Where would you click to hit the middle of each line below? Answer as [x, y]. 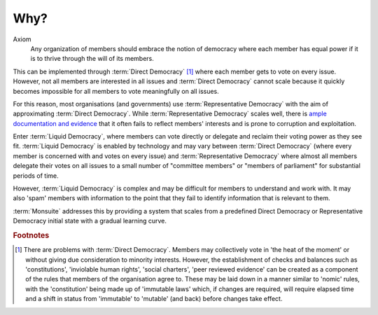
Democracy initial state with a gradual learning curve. [90, 221]
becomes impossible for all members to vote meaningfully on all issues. [116, 91]
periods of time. [36, 176]
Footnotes [31, 235]
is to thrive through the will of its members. [92, 59]
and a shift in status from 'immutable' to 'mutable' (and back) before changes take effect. [154, 299]
